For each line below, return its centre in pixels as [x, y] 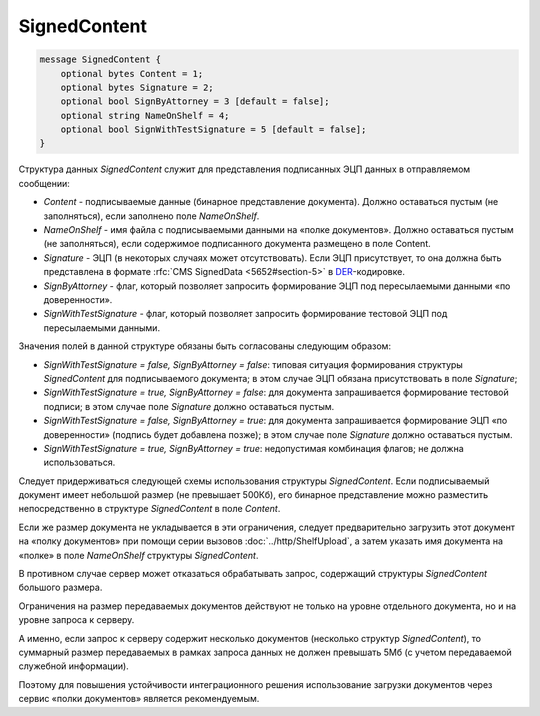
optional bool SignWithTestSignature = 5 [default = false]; [213, 129]
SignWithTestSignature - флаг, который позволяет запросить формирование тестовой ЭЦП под [245, 314]
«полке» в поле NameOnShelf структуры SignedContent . [138, 555]
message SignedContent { [100, 59]
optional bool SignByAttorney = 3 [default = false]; [195, 101]
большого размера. [60, 587]
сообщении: [44, 183]
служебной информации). [73, 666]
